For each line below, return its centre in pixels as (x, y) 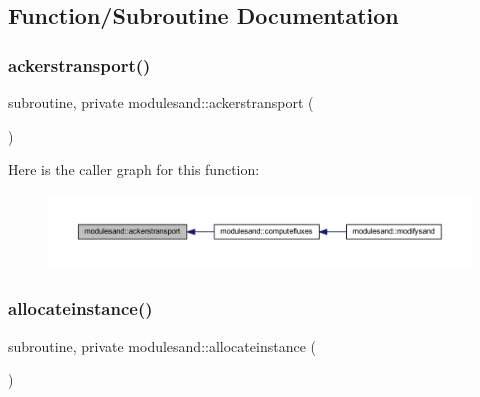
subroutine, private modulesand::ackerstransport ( (161, 102)
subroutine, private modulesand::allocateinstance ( (162, 345)
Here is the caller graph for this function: (134, 169)
